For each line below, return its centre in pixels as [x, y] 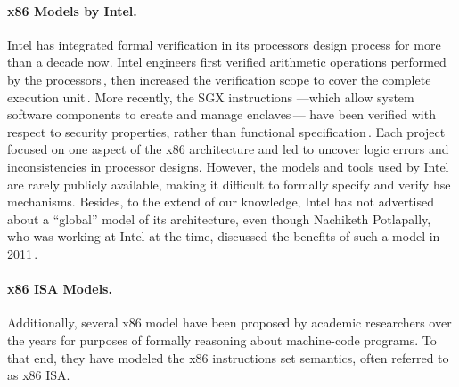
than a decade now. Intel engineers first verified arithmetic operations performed [227, 62]
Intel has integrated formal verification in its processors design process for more [224, 44]
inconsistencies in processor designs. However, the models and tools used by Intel [228, 166]
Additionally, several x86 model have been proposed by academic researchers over [229, 322]
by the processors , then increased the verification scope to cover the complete [219, 79]
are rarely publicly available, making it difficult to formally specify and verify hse [229, 184]
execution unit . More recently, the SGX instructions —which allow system [211, 97]
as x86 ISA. [39, 375]
